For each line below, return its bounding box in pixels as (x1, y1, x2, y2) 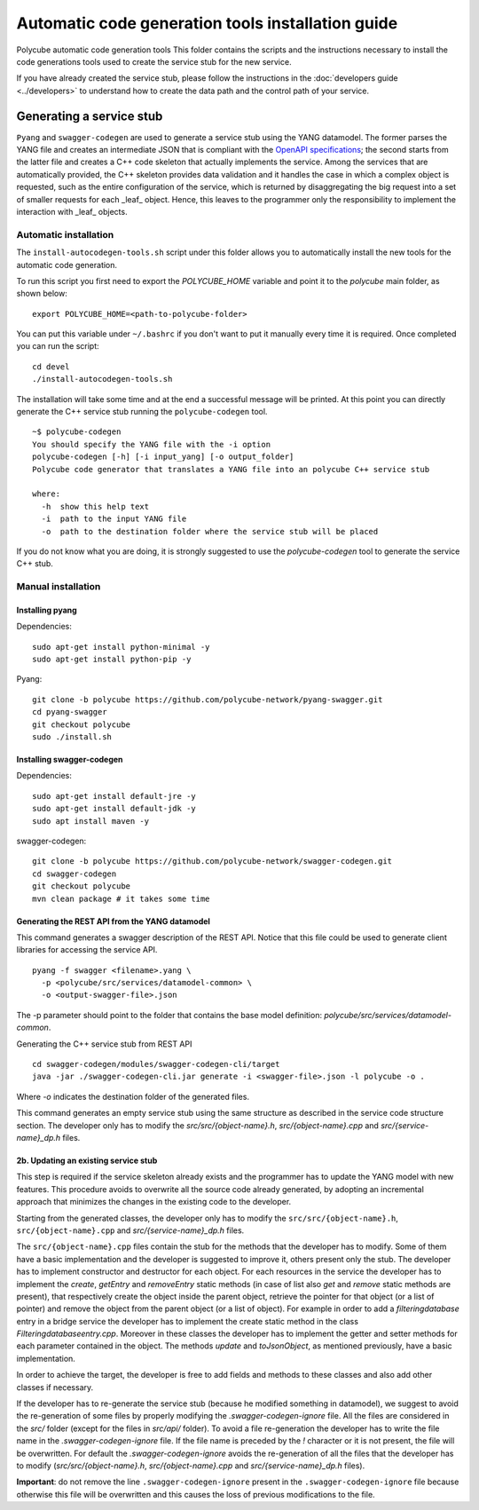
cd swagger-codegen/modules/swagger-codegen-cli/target (32, 1059, 280, 1070)
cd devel (32, 361, 70, 372)
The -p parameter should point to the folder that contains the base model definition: (16, 1009, 323, 1020)
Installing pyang (16, 605, 77, 615)
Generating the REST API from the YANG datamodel (16, 915, 210, 927)
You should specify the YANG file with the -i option (32, 439, 271, 449)
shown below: (16, 289, 68, 299)
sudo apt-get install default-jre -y (32, 791, 197, 801)
